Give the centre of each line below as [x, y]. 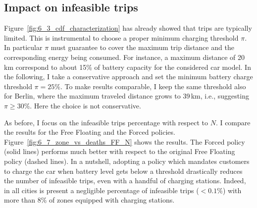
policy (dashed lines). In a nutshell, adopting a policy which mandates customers [127, 161]
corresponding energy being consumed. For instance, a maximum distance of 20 [124, 57]
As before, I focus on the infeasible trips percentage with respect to [106, 122]
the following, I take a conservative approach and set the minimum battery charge [128, 77]
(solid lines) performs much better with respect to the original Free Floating [120, 151]
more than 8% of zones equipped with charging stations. [89, 200]
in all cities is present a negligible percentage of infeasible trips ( [102, 190]
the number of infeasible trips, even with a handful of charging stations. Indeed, [125, 181]
